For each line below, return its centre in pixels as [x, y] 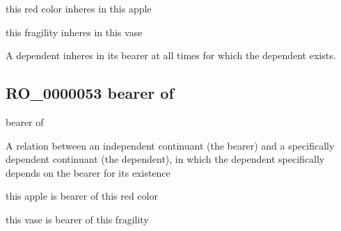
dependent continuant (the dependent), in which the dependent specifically [165, 159]
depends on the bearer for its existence [88, 172]
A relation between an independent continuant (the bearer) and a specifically [170, 145]
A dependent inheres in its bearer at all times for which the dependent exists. [171, 55]
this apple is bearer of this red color [82, 196]
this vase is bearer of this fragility [77, 219]
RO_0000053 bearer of [90, 93]
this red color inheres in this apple [79, 8]
